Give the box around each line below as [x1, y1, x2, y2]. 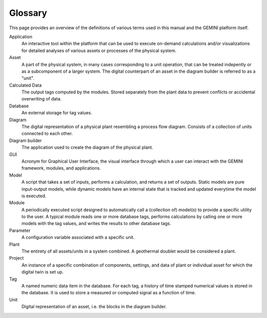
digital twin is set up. [21, 269, 64, 275]
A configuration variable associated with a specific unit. [21, 234, 135, 240]
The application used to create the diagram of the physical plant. [21, 144, 153, 150]
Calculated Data [9, 82, 42, 88]
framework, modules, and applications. [21, 165, 101, 171]
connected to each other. [21, 131, 73, 136]
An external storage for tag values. [21, 110, 92, 116]
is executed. [21, 193, 46, 199]
